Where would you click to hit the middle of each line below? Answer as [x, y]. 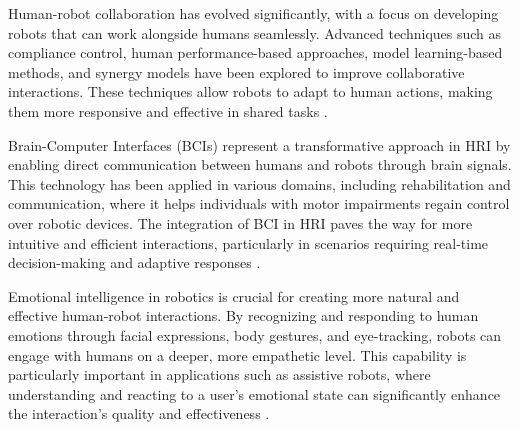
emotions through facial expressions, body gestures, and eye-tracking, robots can [255, 334]
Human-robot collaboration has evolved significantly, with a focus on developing [253, 13]
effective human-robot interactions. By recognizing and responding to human [243, 315]
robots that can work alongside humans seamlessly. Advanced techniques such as [255, 32]
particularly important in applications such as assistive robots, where [219, 374]
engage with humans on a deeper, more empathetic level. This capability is [237, 354]
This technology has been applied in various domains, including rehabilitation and [259, 183]
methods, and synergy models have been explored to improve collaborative [236, 71]
